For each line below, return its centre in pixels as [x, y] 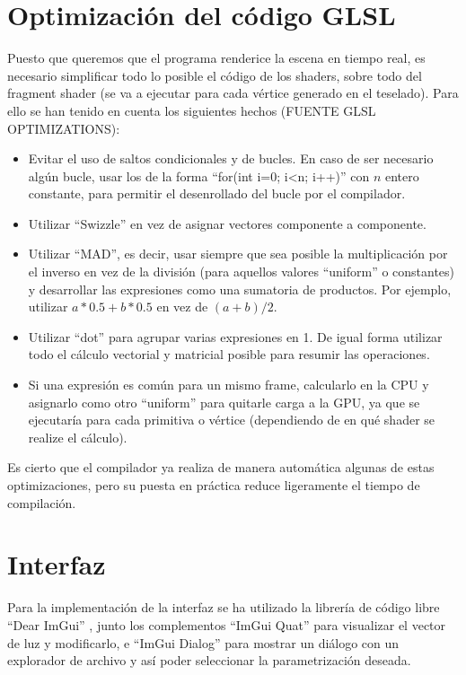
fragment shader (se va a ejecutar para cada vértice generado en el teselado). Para [233, 93]
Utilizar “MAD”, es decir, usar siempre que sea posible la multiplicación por [238, 254]
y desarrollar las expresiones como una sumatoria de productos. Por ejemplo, [240, 289]
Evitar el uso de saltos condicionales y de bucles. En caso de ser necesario [231, 158]
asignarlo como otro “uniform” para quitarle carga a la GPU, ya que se [224, 402]
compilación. [42, 502]
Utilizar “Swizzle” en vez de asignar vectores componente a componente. [227, 223]
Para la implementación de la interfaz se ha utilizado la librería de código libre [224, 607]
